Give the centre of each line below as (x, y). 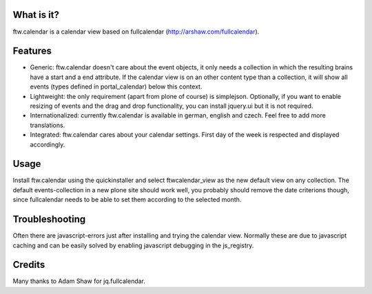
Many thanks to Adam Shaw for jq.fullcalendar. (79, 281)
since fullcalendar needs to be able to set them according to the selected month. (127, 200)
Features (32, 51)
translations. (48, 125)
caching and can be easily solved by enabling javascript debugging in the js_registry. (133, 245)
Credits (29, 265)
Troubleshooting (49, 219)
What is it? (36, 15)
